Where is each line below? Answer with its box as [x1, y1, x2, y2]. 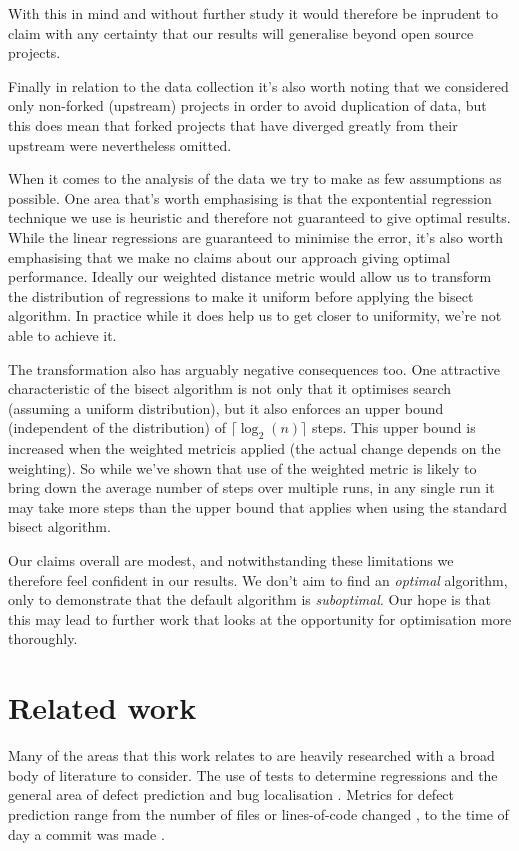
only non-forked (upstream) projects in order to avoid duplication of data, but [8, 95, 487, 116]
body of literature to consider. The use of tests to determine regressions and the [8, 764, 498, 785]
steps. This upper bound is [311, 417, 476, 438]
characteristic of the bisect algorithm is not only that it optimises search [8, 378, 452, 399]
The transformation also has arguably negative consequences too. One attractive [8, 358, 501, 379]
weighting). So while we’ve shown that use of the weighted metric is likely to [8, 457, 477, 478]
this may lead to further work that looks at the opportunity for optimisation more [8, 608, 512, 629]
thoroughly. [8, 628, 78, 649]
